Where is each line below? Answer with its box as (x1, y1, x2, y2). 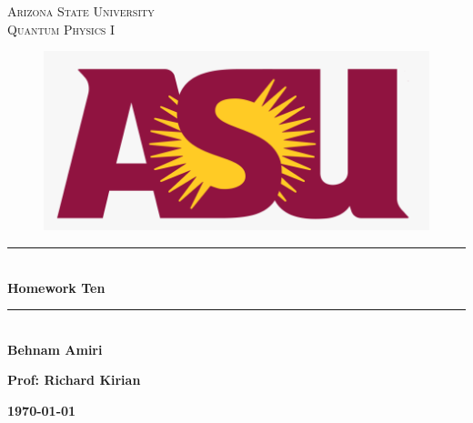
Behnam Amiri (7, 339, 103, 358)
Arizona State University (7, 2, 155, 20)
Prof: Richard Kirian (7, 370, 141, 389)
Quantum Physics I (7, 19, 116, 38)
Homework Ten (7, 277, 106, 297)
